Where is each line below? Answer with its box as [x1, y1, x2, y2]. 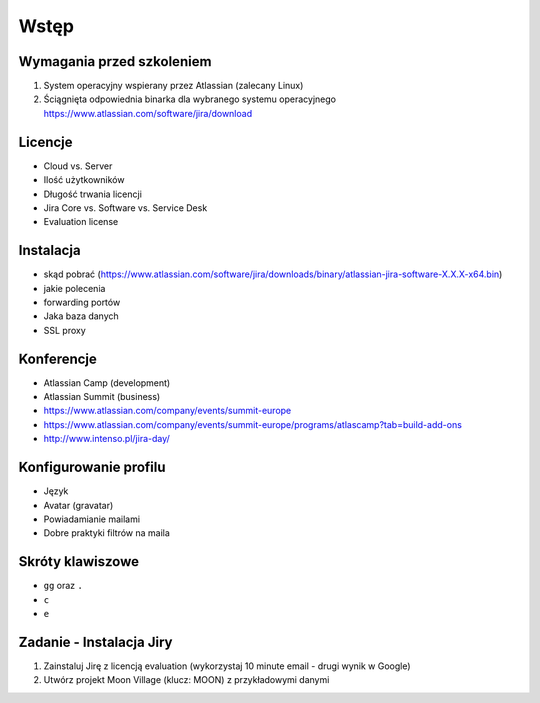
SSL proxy [43, 324, 87, 336]
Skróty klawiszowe [18, 553, 140, 570]
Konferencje [18, 350, 97, 367]
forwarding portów [43, 296, 121, 308]
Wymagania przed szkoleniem [18, 53, 212, 70]
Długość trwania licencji [43, 188, 142, 200]
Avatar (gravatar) [43, 499, 114, 511]
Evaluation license [43, 216, 119, 228]
